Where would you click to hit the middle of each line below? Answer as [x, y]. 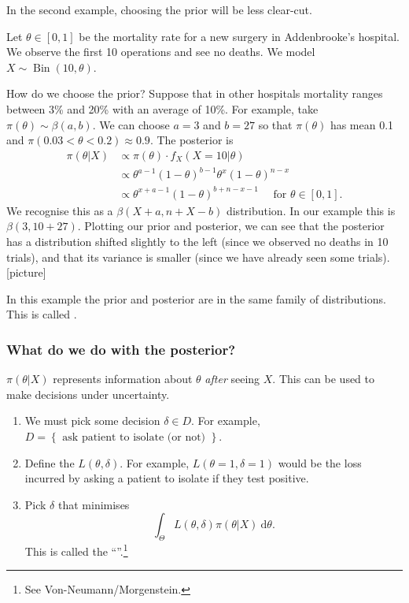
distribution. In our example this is [311, 210]
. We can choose [131, 124]
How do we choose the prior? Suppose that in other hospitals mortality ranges [195, 93]
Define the [50, 462]
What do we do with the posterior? [121, 349]
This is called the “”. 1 [76, 550]
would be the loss [320, 462]
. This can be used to [323, 379]
